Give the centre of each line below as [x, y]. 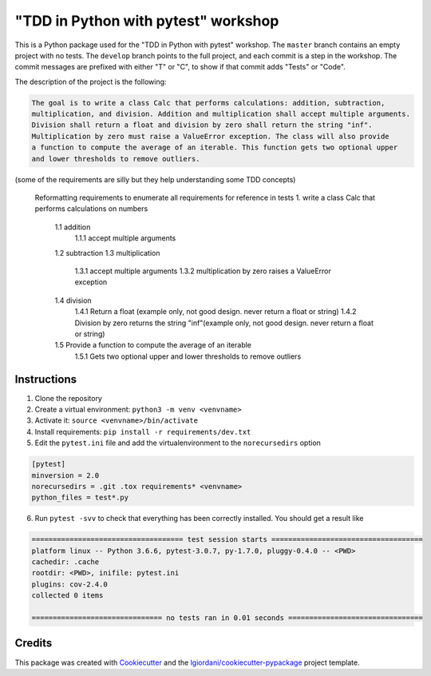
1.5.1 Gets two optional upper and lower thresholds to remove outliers [188, 356]
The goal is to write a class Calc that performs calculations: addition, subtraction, [208, 103]
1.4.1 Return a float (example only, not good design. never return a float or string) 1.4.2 [215, 312]
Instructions [46, 379]
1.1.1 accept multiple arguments [125, 238]
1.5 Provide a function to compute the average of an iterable [153, 345]
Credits [34, 643]
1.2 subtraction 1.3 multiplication [107, 253]
